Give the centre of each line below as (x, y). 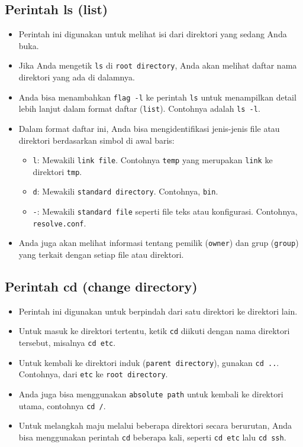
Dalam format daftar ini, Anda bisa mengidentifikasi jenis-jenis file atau (149, 128)
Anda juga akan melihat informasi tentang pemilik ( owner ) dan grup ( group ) (159, 243)
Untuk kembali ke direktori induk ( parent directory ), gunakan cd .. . (149, 362)
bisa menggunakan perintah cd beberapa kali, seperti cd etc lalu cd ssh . (152, 437)
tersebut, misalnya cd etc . (67, 343)
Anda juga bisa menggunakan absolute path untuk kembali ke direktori (151, 394)
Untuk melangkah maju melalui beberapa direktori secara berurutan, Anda (155, 425)
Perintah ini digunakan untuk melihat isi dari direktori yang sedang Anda (153, 34)
